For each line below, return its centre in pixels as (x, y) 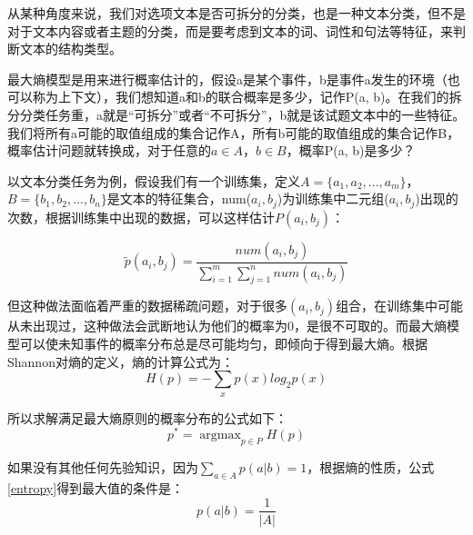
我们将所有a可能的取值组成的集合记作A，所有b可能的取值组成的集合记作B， (234, 132)
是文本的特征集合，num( (179, 198)
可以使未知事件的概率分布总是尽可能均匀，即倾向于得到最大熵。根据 (223, 344)
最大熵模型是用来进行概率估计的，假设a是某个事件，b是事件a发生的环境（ (227, 79)
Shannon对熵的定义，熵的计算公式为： (121, 361)
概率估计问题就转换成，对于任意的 (109, 150)
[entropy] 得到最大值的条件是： (96, 487)
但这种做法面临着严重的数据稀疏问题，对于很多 (147, 306)
